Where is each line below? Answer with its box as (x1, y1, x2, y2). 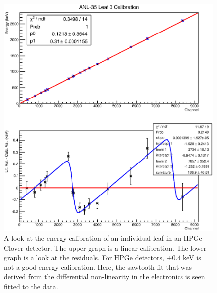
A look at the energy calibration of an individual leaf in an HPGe (4, 232, 202, 243)
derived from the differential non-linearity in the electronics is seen (4, 271, 205, 282)
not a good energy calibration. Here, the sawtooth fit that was (4, 261, 192, 272)
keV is (183, 252, 201, 262)
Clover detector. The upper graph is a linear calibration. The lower (4, 242, 207, 253)
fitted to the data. (4, 281, 58, 291)
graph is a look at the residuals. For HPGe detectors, (4, 252, 164, 262)
